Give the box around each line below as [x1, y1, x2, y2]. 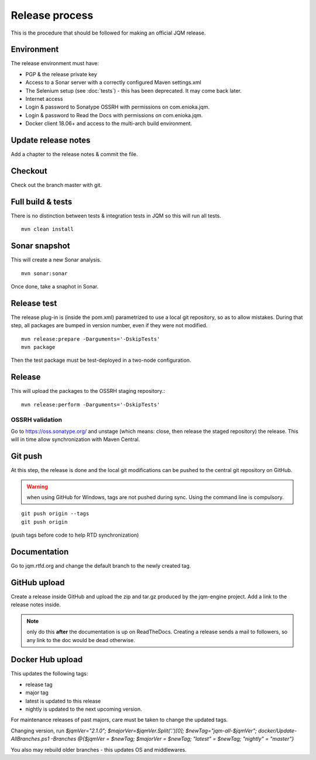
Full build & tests [11, 196, 73, 206]
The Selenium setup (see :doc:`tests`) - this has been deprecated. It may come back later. [25, 87, 242, 94]
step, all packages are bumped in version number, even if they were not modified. [11, 322, 208, 329]
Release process [11, 9, 94, 22]
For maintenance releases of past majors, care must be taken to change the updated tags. [11, 716, 228, 724]
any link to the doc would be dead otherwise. [26, 636, 135, 643]
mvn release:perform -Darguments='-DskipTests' [21, 401, 160, 408]
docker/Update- [257, 727, 297, 734]
